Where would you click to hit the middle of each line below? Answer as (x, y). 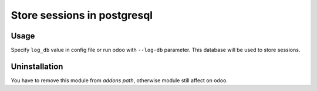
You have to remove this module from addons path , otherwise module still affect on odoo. (119, 80)
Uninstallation (37, 66)
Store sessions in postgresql (82, 15)
